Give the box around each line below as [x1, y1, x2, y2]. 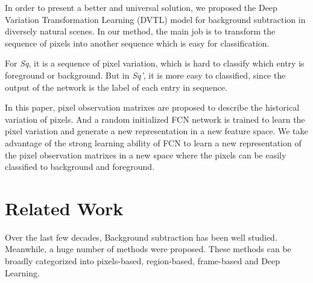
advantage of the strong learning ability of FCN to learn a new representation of [5, 136, 302, 149]
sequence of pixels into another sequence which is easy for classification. [5, 36, 270, 49]
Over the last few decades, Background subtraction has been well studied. [5, 230, 277, 243]
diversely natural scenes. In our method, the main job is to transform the [5, 25, 276, 37]
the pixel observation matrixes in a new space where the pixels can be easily [5, 148, 286, 161]
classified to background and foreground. [5, 160, 155, 173]
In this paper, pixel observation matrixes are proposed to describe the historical [5, 101, 300, 114]
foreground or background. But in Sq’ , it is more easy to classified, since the [5, 68, 286, 81]
